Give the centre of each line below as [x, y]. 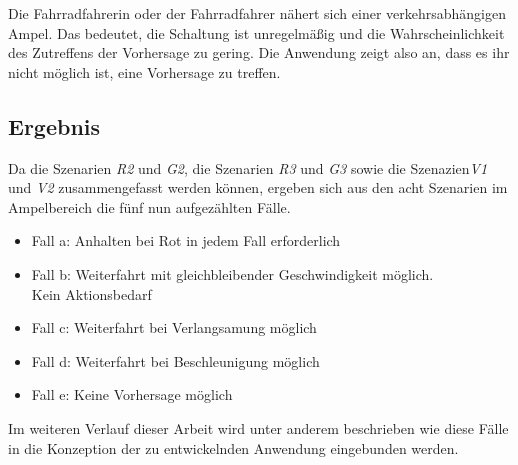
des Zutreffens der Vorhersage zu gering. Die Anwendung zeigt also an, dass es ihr [259, 52]
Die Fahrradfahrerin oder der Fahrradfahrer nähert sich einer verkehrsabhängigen [257, 13]
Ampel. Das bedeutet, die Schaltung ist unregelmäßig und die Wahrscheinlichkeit [256, 32]
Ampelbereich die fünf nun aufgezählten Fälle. [149, 206]
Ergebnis [54, 125]
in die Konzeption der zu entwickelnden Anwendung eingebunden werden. [233, 447]
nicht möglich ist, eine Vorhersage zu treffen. [144, 71]
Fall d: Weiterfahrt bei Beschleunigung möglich [175, 360]
